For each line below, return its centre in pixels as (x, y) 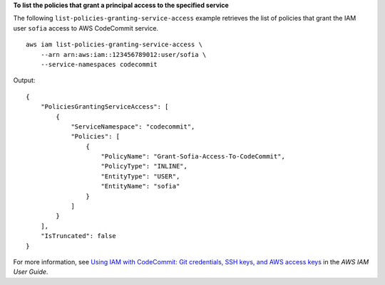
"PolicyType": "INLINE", (144, 166)
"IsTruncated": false (78, 236)
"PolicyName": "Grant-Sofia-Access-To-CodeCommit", (193, 157)
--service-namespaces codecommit (99, 64)
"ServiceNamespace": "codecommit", (133, 127)
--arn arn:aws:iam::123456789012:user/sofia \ (123, 54)
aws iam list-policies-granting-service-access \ (114, 45)
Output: (24, 80)
